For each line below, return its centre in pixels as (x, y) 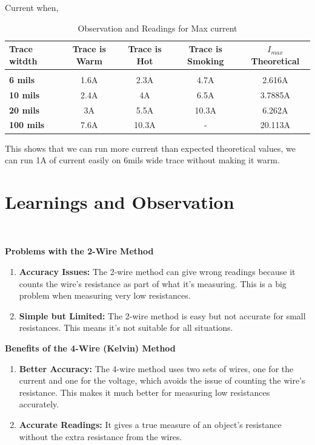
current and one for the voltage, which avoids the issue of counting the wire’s (162, 380)
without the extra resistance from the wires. (101, 436)
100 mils (27, 125)
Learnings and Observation (120, 201)
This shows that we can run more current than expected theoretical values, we (150, 148)
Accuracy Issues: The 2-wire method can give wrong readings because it (157, 271)
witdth (23, 60)
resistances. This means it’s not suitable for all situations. (126, 328)
